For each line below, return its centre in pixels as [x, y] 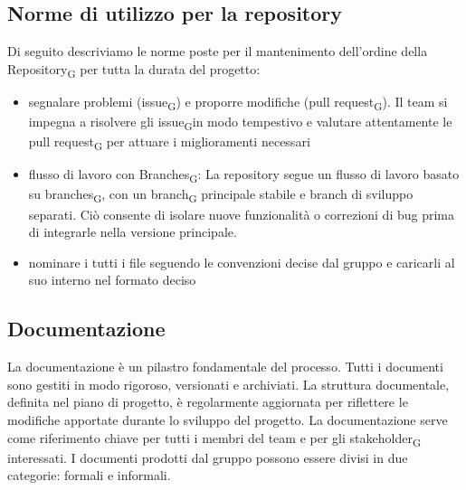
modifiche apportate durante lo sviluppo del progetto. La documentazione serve [228, 419]
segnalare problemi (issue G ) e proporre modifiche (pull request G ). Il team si [238, 102]
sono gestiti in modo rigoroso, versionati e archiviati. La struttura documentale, [228, 384]
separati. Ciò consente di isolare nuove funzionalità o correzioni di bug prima [242, 214]
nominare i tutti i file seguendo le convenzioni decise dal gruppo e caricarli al [242, 262]
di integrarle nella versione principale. [133, 232]
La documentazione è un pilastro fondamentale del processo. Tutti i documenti [225, 367]
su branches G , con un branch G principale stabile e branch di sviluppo [221, 195]
